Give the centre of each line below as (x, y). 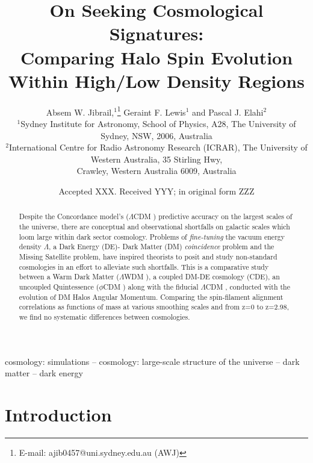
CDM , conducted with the (248, 286)
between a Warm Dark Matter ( (69, 277)
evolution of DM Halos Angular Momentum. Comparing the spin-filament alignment (151, 297)
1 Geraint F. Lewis (151, 111)
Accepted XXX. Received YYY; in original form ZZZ (156, 191)
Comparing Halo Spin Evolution (156, 57)
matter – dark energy (44, 373)
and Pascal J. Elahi (228, 112)
